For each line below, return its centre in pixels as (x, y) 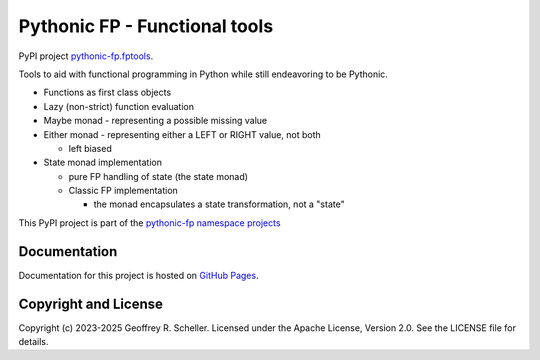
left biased (90, 148)
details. (33, 342)
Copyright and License (91, 303)
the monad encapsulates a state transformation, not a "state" (219, 204)
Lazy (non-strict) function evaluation (119, 106)
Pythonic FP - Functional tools (146, 26)
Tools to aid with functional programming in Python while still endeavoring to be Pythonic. (203, 74)
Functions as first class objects (107, 92)
